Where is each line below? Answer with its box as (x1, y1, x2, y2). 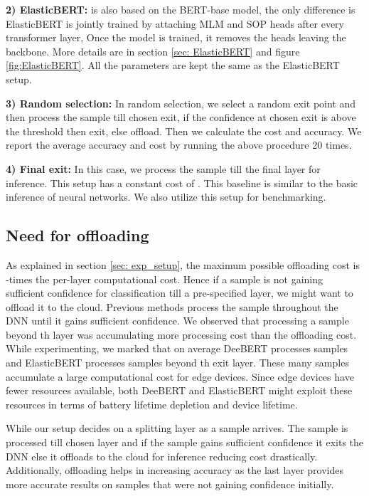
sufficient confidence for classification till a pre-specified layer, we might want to (6, 285, 353, 300)
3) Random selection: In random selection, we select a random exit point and (6, 95, 356, 110)
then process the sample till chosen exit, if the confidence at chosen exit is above (6, 110, 356, 125)
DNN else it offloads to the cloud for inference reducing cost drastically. (6, 448, 318, 463)
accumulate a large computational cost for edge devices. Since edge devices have (6, 369, 354, 384)
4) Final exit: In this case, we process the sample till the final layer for (6, 161, 321, 176)
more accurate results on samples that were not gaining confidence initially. (6, 476, 334, 491)
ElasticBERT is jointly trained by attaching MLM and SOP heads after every (6, 16, 344, 31)
